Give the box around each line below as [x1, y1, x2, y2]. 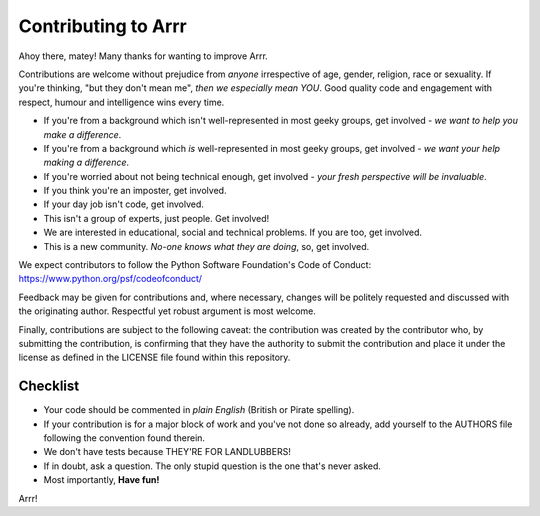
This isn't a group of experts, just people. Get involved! [43, 212, 270, 224]
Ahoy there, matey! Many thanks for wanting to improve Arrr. [18, 50, 269, 62]
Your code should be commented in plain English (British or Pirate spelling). [43, 404, 355, 416]
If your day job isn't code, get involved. [43, 198, 205, 210]
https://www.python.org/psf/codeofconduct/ [18, 273, 203, 285]
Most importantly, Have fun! [43, 474, 160, 486]
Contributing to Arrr [18, 15, 187, 37]
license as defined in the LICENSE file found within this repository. [18, 351, 291, 364]
